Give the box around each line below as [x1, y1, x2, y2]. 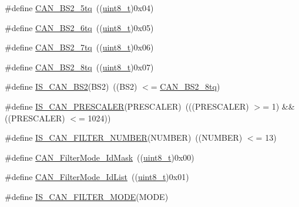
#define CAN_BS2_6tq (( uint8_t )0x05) [5, 21, 154, 33]
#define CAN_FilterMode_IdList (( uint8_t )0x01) [5, 171, 189, 183]
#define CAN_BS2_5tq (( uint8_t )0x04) [5, 2, 154, 13]
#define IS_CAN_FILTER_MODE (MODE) [5, 190, 169, 202]
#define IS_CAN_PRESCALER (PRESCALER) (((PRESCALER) [5, 100, 249, 112]
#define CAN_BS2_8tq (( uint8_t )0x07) [5, 60, 154, 73]
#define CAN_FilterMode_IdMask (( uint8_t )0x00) [5, 151, 194, 163]
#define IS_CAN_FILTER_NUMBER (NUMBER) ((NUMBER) [5, 131, 243, 144]
